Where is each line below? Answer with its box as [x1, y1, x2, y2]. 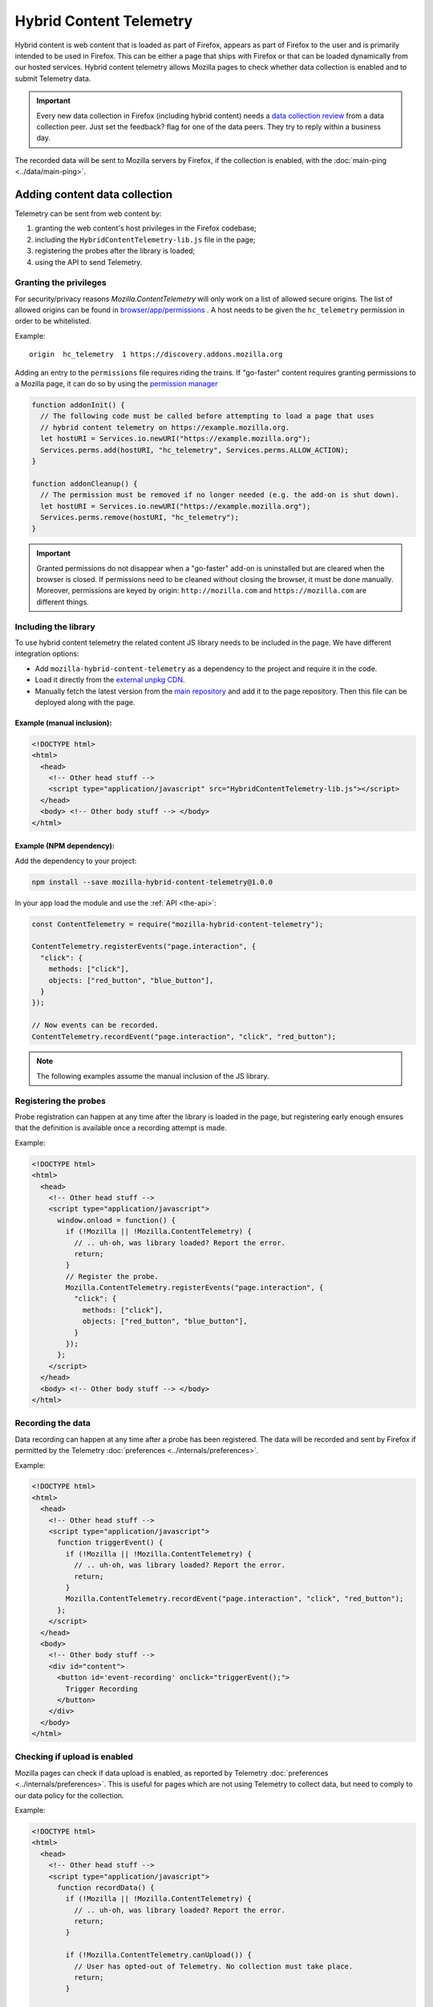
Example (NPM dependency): [14, 841, 115, 851]
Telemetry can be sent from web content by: [14, 209, 162, 218]
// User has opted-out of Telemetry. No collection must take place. [73, 1961, 354, 1971]
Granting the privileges [14, 277, 107, 288]
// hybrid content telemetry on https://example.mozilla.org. [40, 422, 290, 432]
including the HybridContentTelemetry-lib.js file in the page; [34, 234, 256, 244]
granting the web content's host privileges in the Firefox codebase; [34, 223, 257, 233]
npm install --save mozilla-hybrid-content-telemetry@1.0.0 [31, 877, 273, 886]
